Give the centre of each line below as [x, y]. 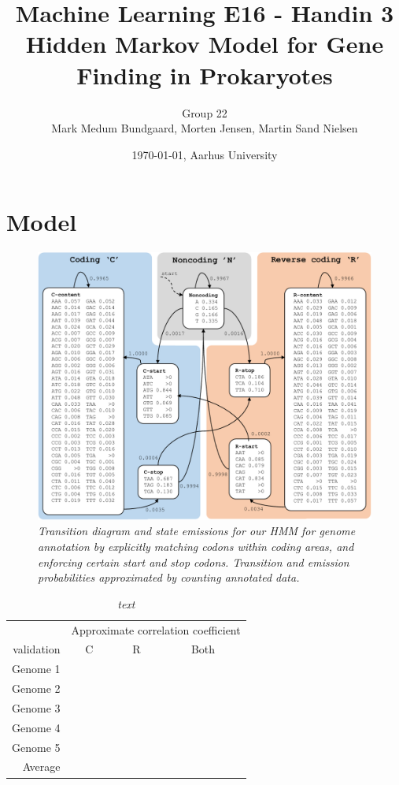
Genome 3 [36, 707]
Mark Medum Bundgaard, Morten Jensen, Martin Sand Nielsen [205, 128]
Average [41, 766]
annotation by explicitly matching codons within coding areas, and [196, 546]
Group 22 [205, 112]
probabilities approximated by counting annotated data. [169, 577]
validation [37, 649]
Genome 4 [36, 727]
